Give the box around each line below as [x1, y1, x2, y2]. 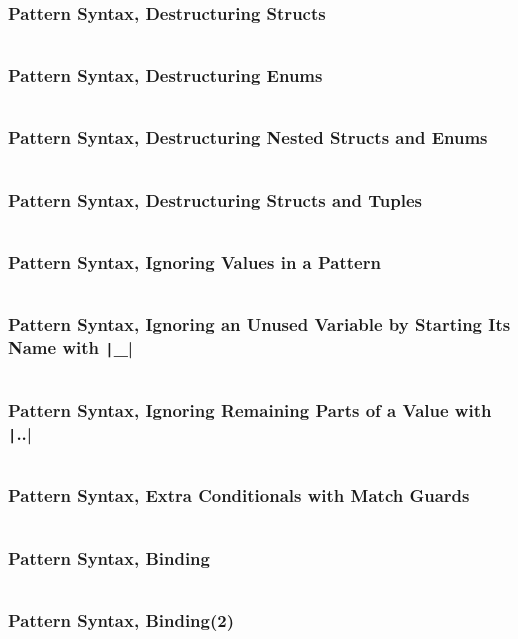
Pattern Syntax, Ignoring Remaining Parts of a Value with [8, 397, 492, 422]
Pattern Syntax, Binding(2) [8, 607, 235, 632]
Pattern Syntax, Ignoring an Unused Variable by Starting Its [8, 312, 511, 337]
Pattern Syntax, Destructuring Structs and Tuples [8, 187, 422, 212]
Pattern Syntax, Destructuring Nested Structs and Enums [8, 125, 488, 150]
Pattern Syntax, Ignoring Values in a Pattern [8, 249, 381, 274]
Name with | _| [8, 334, 134, 359]
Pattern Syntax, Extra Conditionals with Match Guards [8, 483, 470, 508]
